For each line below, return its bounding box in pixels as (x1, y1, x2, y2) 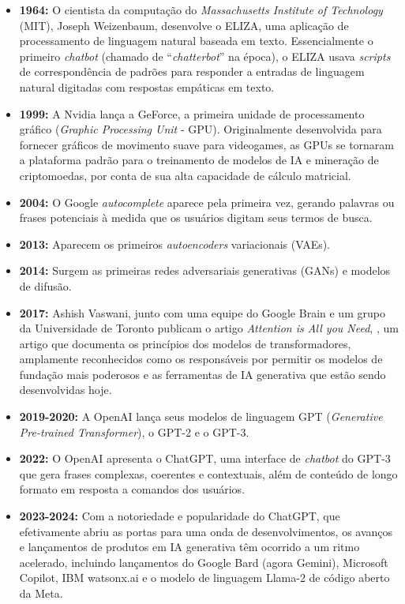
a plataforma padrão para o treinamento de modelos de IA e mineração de (19, 152, 379, 168)
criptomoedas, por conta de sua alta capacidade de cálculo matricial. (19, 167, 351, 183)
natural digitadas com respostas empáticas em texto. (19, 78, 275, 95)
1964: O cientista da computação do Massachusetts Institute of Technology (19, 2, 383, 17)
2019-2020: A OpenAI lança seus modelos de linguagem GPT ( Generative (19, 408, 383, 425)
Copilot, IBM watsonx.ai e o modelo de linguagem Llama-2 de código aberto (19, 569, 390, 586)
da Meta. (19, 585, 63, 601)
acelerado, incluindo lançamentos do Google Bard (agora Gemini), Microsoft (19, 553, 388, 570)
